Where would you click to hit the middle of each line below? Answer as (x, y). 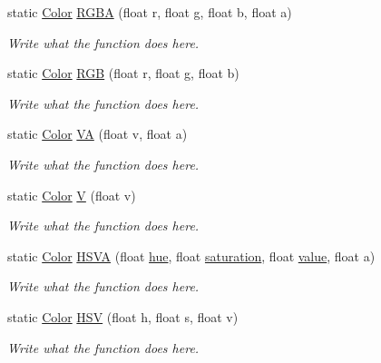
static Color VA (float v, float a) (98, 134)
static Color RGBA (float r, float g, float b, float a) (150, 12)
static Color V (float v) (72, 195)
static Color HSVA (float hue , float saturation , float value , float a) (191, 255)
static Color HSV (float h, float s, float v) (123, 316)
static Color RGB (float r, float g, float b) (123, 73)
